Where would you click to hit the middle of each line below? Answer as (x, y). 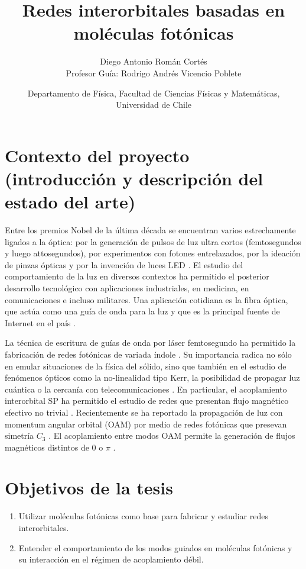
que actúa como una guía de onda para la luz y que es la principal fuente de (142, 311)
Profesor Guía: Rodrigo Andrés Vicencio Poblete (154, 73)
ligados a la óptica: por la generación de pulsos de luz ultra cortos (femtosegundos (153, 241)
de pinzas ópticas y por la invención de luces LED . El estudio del (124, 264)
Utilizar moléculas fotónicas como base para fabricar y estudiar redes (143, 516)
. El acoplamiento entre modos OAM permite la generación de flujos (172, 435)
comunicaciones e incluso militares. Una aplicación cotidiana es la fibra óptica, (147, 299)
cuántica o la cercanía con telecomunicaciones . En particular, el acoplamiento (146, 389)
